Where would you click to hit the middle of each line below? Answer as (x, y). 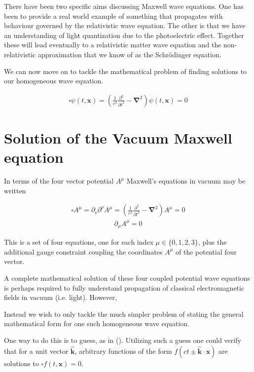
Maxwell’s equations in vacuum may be (186, 181)
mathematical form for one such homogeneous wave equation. (97, 323)
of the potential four (206, 251)
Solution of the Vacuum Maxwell (118, 137)
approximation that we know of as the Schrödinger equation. (129, 54)
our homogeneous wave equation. (54, 81)
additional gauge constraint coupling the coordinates (83, 251)
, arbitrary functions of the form (123, 351)
